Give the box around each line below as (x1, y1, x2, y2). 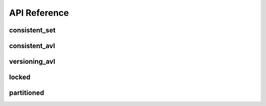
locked (9, 73, 31, 81)
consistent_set (9, 26, 56, 34)
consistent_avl (9, 42, 55, 50)
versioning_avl (9, 57, 55, 66)
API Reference (9, 7, 69, 18)
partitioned (9, 89, 44, 97)
